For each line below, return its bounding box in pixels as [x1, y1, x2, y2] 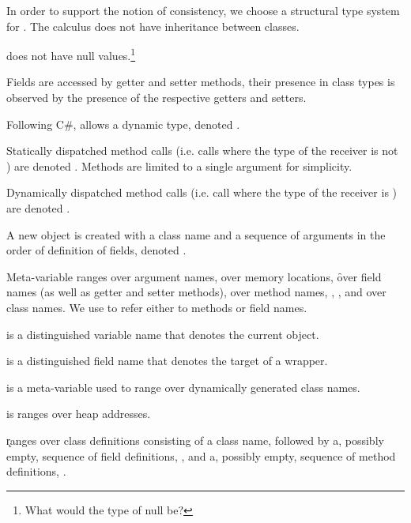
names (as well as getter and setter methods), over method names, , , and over [6, 284, 386, 300]
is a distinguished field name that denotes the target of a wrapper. [6, 352, 328, 369]
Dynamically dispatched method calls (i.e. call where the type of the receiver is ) [6, 184, 398, 201]
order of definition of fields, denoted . [6, 242, 187, 258]
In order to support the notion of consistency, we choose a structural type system [6, 2, 400, 18]
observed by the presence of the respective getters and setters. [6, 89, 307, 106]
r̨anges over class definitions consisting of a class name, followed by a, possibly [6, 431, 384, 448]
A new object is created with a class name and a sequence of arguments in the [6, 226, 386, 243]
